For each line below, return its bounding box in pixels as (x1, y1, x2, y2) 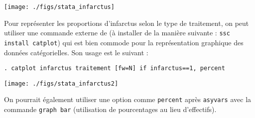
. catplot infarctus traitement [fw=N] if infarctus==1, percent (4, 65, 225, 72)
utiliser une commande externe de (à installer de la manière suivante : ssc (4, 27, 230, 38)
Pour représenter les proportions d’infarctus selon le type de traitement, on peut (4, 17, 249, 28)
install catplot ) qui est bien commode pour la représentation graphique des (4, 37, 244, 47)
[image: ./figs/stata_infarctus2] (4, 80, 119, 87)
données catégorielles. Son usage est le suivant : (4, 47, 148, 57)
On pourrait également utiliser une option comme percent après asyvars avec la (4, 94, 252, 105)
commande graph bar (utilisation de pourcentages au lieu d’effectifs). (4, 104, 217, 115)
